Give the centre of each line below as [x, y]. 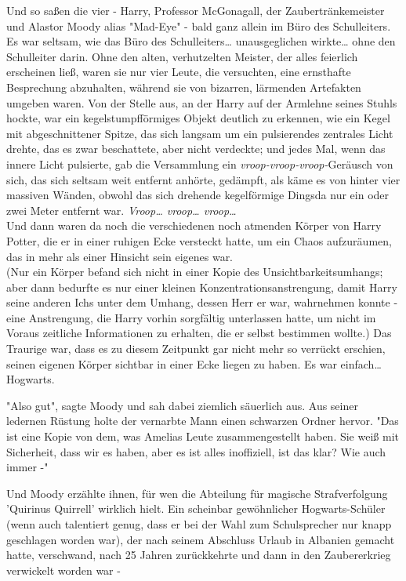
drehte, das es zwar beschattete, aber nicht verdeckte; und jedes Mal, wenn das [196, 149]
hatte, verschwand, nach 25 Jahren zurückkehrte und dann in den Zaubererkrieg [199, 555]
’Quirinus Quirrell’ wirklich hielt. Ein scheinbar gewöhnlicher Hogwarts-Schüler [196, 508]
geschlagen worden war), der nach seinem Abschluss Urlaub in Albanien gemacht [201, 539]
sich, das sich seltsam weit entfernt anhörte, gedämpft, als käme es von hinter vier [203, 179]
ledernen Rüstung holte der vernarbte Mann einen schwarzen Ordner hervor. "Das [203, 421]
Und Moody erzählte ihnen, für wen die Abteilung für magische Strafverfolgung [197, 493]
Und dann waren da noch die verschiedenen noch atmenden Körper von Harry [194, 225]
